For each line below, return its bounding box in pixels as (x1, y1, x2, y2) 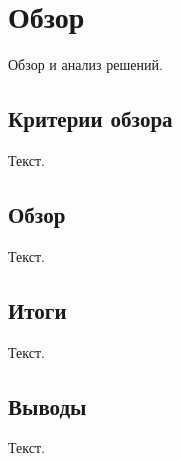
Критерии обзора (8, 103, 173, 134)
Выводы (8, 390, 87, 421)
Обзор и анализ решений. (8, 54, 163, 75)
